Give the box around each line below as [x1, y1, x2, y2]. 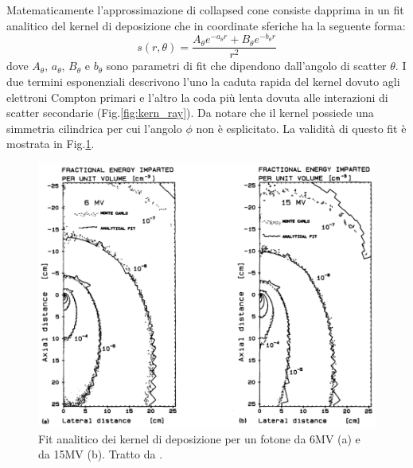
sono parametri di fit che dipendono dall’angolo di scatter [106, 57, 387, 74]
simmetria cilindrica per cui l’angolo [6, 119, 182, 136]
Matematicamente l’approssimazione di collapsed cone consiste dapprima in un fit [6, 2, 404, 18]
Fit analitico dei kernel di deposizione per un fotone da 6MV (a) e [38, 430, 360, 447]
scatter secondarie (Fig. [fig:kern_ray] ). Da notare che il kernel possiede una [6, 104, 374, 121]
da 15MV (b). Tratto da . [38, 446, 163, 462]
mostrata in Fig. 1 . [6, 135, 95, 152]
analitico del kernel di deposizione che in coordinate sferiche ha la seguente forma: [6, 17, 406, 33]
